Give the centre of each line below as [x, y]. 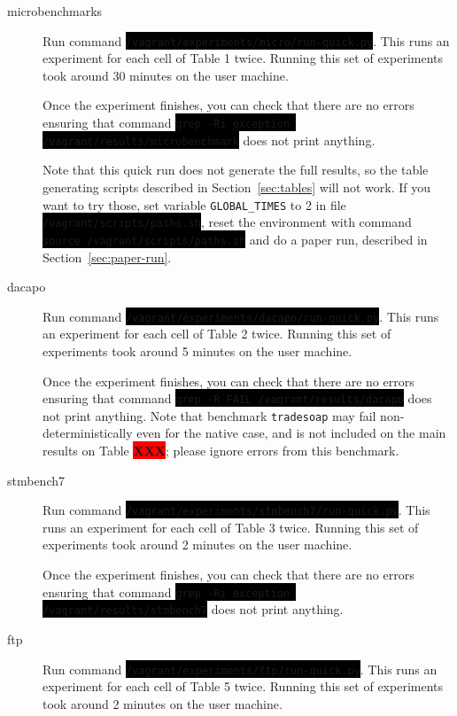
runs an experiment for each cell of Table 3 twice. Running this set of [231, 527]
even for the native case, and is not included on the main [291, 433]
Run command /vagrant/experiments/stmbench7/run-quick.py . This [236, 510]
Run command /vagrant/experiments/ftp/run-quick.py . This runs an [240, 669]
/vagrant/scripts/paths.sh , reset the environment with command [227, 222]
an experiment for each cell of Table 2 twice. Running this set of [217, 334]
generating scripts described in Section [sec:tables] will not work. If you [237, 187]
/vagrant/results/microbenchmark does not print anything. [209, 140]
